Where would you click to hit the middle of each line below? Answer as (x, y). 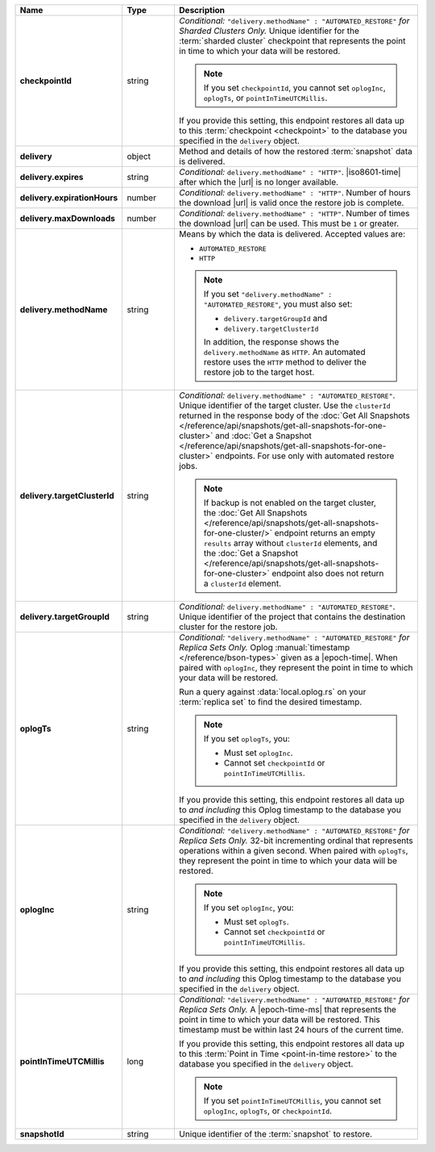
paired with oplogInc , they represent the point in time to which (296, 668)
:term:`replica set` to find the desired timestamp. (270, 702)
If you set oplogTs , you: (246, 739)
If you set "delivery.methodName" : (268, 294)
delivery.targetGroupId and (275, 318)
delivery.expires (52, 177)
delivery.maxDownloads (68, 218)
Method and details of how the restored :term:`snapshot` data (295, 151)
